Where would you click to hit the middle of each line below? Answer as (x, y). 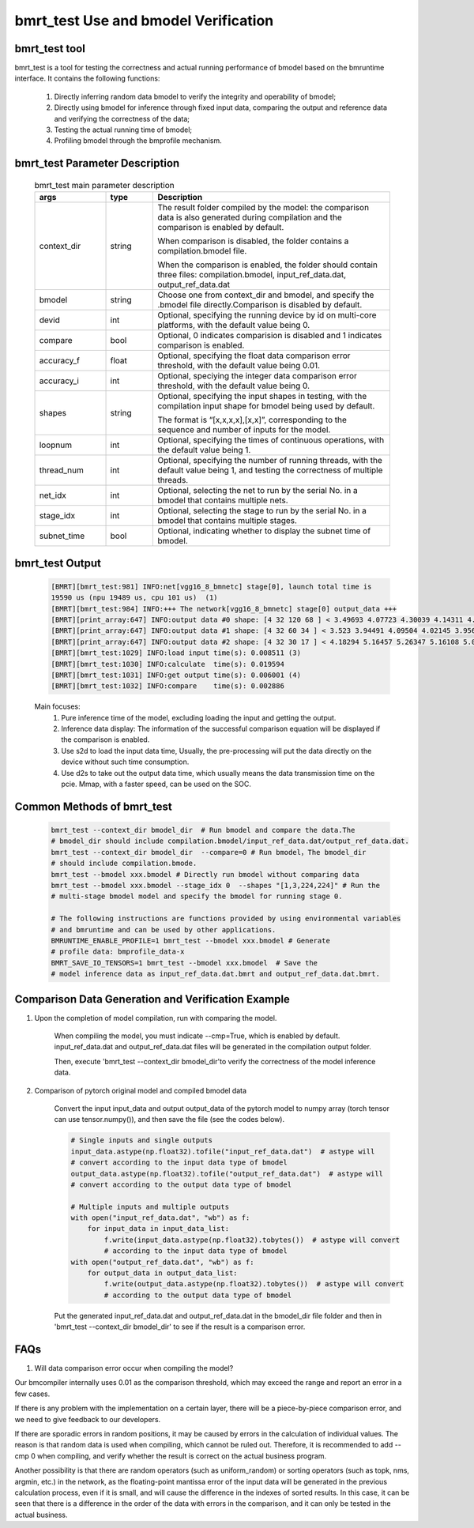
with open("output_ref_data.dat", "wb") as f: (162, 1262)
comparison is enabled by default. (221, 228)
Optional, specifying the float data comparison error (254, 356)
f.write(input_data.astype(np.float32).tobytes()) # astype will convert (252, 1240)
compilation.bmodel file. (202, 251)
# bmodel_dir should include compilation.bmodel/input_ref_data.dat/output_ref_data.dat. (230, 841)
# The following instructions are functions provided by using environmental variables (226, 919)
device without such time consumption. (125, 762)
